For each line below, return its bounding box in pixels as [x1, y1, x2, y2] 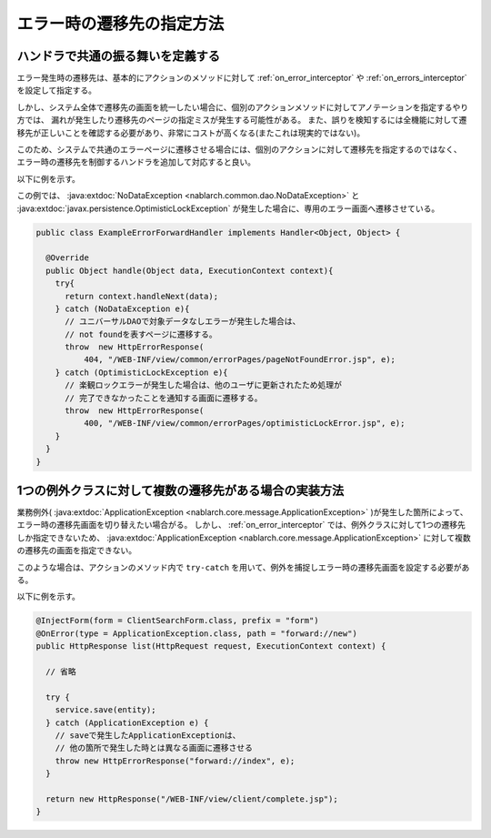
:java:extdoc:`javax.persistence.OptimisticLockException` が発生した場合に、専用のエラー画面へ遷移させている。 [16, 203, 440, 214]
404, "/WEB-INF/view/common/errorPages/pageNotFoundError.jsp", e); [83, 355, 396, 365]
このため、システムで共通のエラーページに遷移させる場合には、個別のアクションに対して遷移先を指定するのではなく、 [16, 144, 463, 155]
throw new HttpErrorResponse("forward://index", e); [55, 755, 296, 766]
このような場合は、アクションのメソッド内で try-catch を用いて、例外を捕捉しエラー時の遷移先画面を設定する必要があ [16, 561, 470, 572]
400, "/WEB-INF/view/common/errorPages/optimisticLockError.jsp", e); [83, 419, 406, 429]
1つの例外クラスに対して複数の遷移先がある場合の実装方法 [16, 483, 345, 498]
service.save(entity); [55, 705, 156, 715]
